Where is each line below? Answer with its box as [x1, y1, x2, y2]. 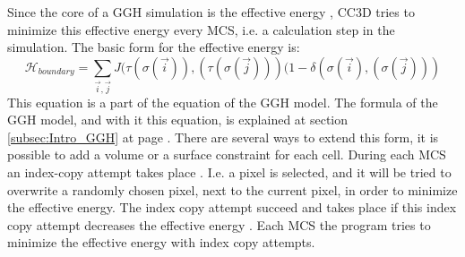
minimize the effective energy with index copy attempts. [7, 233, 315, 252]
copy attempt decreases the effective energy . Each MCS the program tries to [7, 215, 431, 234]
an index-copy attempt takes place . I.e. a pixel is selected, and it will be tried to [7, 163, 452, 182]
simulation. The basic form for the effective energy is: [7, 38, 300, 56]
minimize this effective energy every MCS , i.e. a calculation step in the [7, 20, 395, 39]
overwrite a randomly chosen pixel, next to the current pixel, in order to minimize [7, 180, 458, 199]
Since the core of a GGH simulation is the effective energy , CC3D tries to [7, 3, 415, 21]
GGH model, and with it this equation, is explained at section [7, 110, 349, 129]
